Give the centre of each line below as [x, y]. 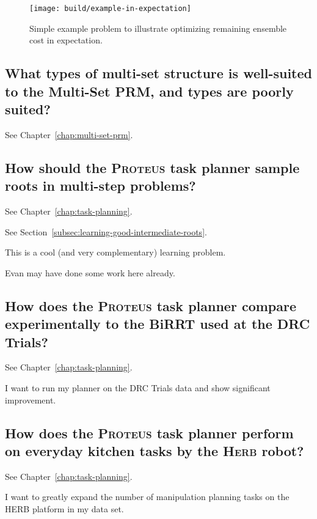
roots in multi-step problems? [100, 186]
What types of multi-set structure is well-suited [158, 73]
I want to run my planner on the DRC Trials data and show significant [138, 387]
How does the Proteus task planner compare [151, 305]
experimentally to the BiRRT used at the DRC [158, 324]
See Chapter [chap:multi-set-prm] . [69, 134]
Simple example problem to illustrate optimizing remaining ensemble [158, 28]
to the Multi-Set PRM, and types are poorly [149, 91]
